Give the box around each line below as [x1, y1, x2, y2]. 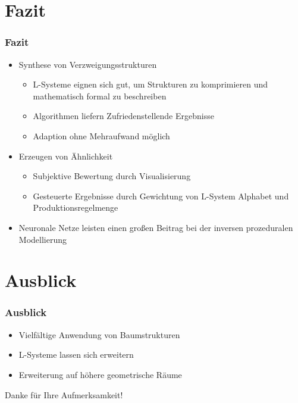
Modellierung [18, 233, 67, 245]
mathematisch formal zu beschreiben [33, 89, 167, 102]
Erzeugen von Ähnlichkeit [18, 149, 113, 162]
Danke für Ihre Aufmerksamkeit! [5, 388, 123, 401]
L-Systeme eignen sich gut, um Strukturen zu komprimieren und [33, 78, 268, 90]
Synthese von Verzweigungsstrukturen [18, 58, 157, 70]
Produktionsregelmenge [33, 201, 118, 214]
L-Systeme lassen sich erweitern [18, 348, 134, 361]
